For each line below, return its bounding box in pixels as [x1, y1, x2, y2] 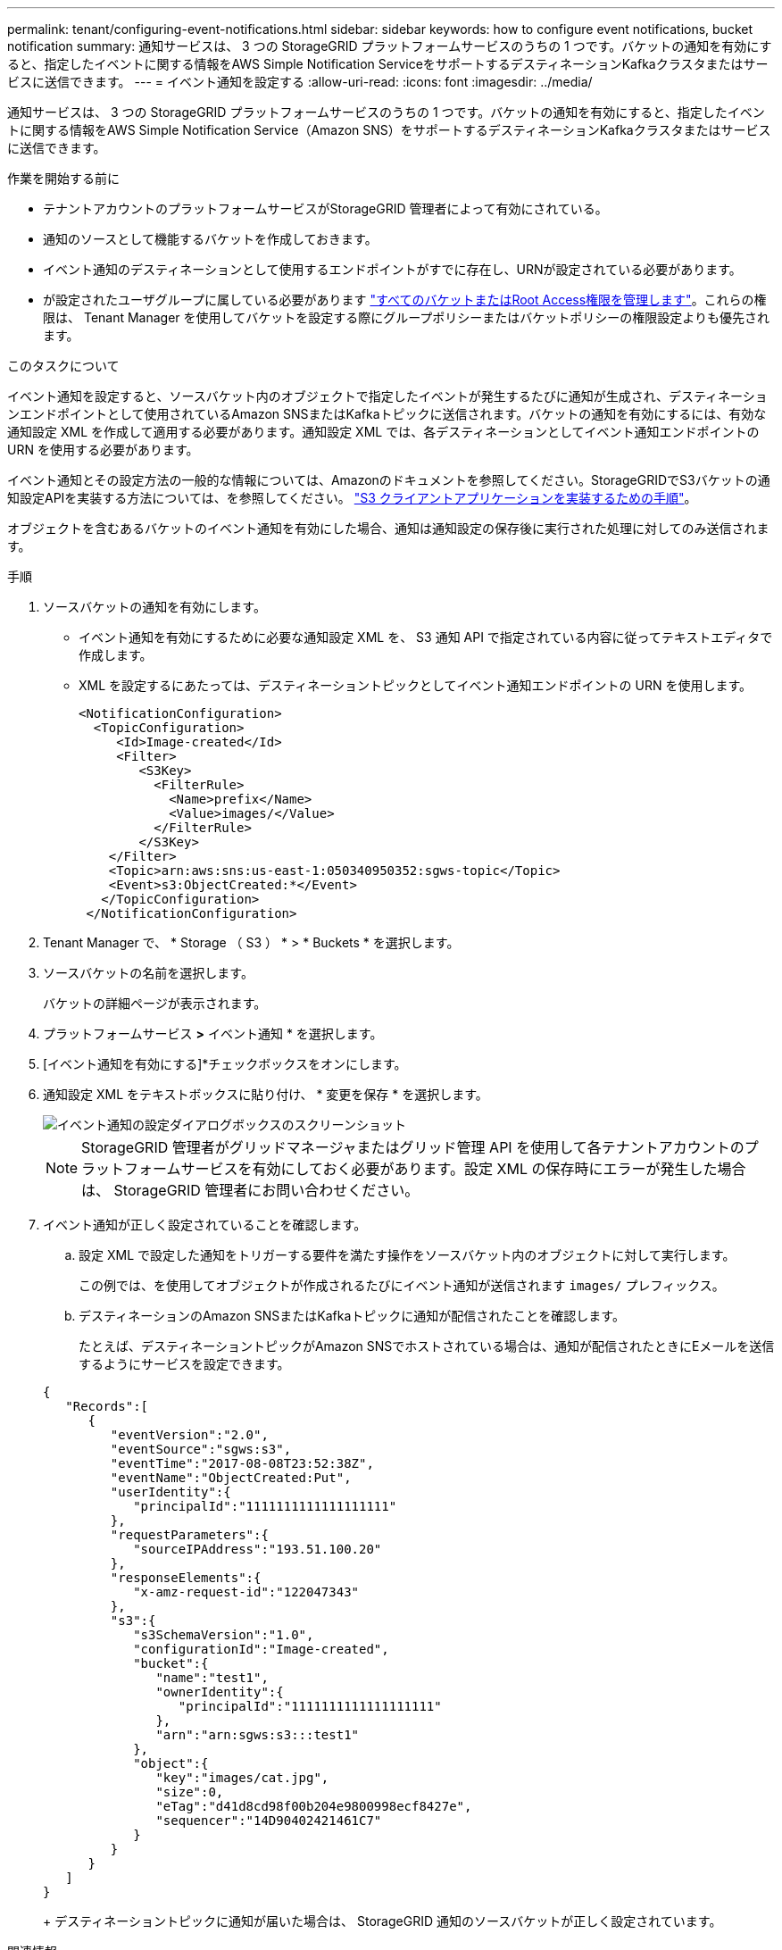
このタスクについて [7, 358, 120, 373]
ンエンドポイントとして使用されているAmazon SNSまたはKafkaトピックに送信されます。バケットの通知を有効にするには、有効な [7, 406, 767, 421]
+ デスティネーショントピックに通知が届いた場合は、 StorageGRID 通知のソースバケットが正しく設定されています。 [43, 1913, 722, 1929]
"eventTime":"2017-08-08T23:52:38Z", [110, 1456, 374, 1471]
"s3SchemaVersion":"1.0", [133, 1628, 314, 1642]
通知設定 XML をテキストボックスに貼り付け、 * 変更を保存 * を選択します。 [43, 1087, 488, 1102]
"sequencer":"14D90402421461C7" [155, 1813, 382, 1828]
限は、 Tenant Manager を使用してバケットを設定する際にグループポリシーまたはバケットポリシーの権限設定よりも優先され [43, 310, 770, 325]
